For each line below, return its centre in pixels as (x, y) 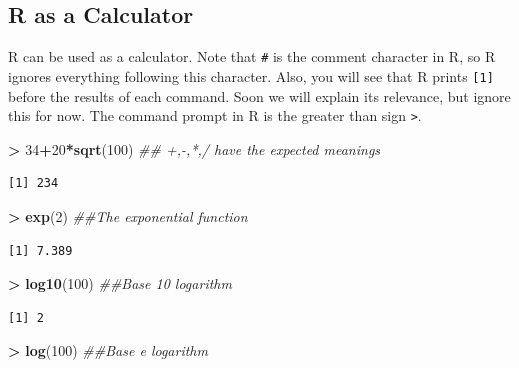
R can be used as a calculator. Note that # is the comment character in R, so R (252, 56)
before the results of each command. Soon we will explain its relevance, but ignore (259, 95)
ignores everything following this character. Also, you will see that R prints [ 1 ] (251, 75)
